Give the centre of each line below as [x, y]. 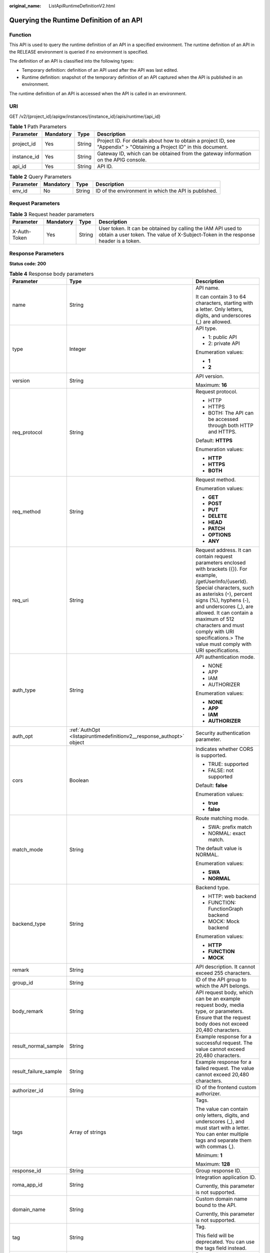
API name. [208, 288]
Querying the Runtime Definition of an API [76, 20]
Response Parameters [37, 254]
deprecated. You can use [225, 1242]
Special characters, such [225, 588]
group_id [23, 983]
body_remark [28, 1011]
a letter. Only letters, [219, 309]
